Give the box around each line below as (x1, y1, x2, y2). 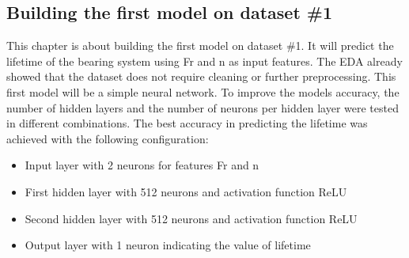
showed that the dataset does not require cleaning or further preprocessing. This (6, 68, 396, 85)
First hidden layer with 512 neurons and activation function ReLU (25, 183, 347, 199)
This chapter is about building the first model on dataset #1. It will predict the (6, 37, 394, 54)
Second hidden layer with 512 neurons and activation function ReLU (25, 210, 358, 226)
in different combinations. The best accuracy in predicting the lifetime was (6, 115, 368, 131)
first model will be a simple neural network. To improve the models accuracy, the (6, 83, 400, 100)
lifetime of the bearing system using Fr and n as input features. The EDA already (6, 52, 403, 69)
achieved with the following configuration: (6, 130, 209, 146)
